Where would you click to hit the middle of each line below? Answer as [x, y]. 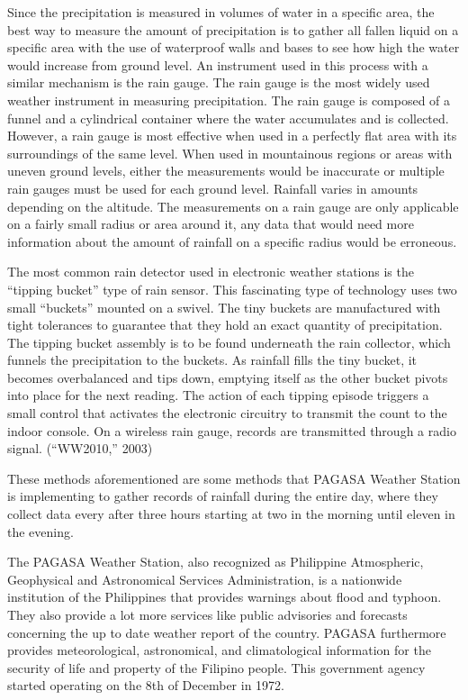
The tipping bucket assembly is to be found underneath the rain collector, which [229, 342]
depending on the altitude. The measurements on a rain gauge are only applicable [233, 206]
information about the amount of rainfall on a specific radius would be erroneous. [232, 241]
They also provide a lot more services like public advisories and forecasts [207, 614]
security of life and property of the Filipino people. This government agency [216, 667]
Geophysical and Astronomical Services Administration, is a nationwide [205, 579]
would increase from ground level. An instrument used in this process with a [218, 64]
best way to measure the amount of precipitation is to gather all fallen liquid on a [233, 29]
